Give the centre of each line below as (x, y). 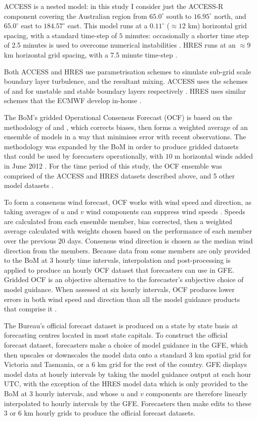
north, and (230, 16)
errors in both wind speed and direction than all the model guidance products (122, 299)
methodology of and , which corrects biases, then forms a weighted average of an (126, 127)
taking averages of (31, 211)
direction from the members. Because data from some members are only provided (127, 250)
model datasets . (29, 185)
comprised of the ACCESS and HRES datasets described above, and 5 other (120, 175)
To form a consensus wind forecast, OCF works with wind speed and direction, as (128, 202)
